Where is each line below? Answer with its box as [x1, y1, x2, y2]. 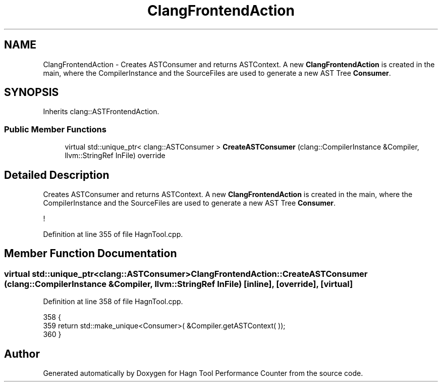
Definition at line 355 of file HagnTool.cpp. [43, 230, 183, 239]
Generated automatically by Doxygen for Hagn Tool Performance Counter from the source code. [43, 369, 363, 378]
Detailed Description [4, 168, 109, 181]
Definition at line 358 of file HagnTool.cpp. [43, 297, 183, 306]
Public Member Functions [4, 124, 106, 134]
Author [4, 347, 40, 360]
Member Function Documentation [4, 247, 177, 260]
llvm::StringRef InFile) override [65, 151, 165, 160]
